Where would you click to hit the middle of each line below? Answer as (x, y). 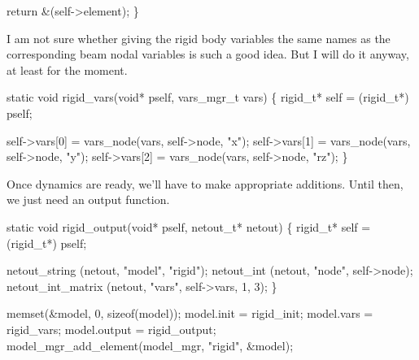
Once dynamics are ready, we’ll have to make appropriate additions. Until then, (205, 183)
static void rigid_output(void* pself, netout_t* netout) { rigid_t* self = (189, 226)
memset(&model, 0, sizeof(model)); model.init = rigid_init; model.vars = (190, 313)
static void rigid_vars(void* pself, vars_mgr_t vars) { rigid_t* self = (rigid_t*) (208, 97)
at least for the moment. (67, 69)
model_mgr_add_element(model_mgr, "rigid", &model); (150, 345)
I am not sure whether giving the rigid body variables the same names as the (199, 38)
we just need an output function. (88, 200)
